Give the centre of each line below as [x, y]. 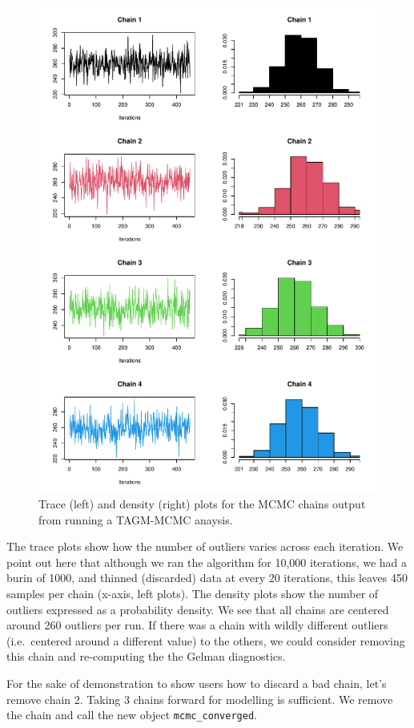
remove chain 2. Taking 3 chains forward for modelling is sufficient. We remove [200, 699]
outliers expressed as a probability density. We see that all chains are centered [198, 609]
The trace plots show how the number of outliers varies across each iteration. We [205, 546]
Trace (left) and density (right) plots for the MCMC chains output [202, 503]
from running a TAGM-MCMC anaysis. [136, 519]
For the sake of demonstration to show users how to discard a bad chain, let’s [197, 683]
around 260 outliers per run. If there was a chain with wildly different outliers [197, 625]
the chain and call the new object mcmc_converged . [132, 715]
